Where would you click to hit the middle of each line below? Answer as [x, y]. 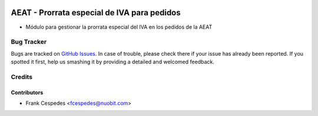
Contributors [27, 92]
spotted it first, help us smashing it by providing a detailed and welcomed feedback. [112, 62]
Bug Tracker [29, 42]
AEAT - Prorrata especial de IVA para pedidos [96, 13]
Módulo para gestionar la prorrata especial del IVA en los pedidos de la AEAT [119, 27]
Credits [21, 77]
